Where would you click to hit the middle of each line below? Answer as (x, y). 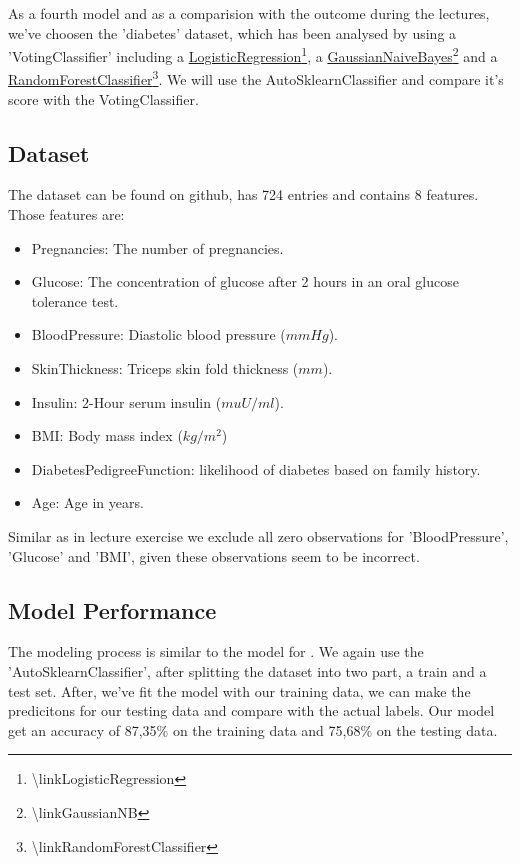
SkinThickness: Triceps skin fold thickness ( (165, 368)
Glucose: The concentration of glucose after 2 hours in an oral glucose (245, 281)
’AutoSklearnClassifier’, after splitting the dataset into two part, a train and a (247, 671)
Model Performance (112, 609)
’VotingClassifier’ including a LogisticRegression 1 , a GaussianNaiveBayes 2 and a (253, 54)
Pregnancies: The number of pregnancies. (157, 247)
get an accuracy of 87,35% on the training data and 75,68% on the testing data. (253, 729)
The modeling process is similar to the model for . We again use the (216, 651)
